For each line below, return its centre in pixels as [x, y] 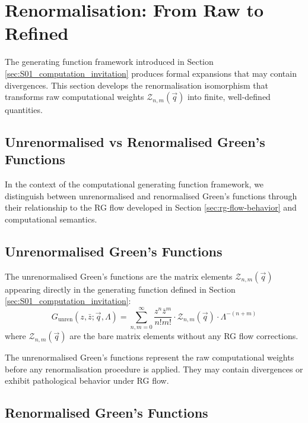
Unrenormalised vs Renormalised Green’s [135, 142]
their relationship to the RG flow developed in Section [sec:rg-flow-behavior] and [151, 207]
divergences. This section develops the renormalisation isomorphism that [137, 85]
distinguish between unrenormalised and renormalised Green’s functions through [151, 195]
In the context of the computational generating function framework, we [134, 184]
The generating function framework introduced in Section [109, 62]
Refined [37, 33]
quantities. [24, 110]
